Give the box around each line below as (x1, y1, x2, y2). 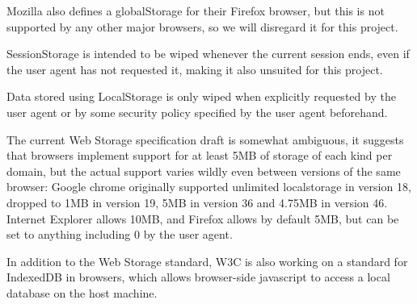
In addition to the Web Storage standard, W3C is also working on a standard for (6, 252, 408, 269)
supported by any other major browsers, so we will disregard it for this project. (6, 18, 398, 35)
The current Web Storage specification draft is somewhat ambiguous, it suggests (6, 131, 404, 148)
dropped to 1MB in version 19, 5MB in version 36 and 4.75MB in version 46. (6, 194, 388, 210)
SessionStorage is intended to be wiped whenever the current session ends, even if (6, 45, 410, 62)
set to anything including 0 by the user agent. (6, 226, 233, 243)
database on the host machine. (6, 284, 158, 301)
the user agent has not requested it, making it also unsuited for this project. (6, 60, 383, 77)
